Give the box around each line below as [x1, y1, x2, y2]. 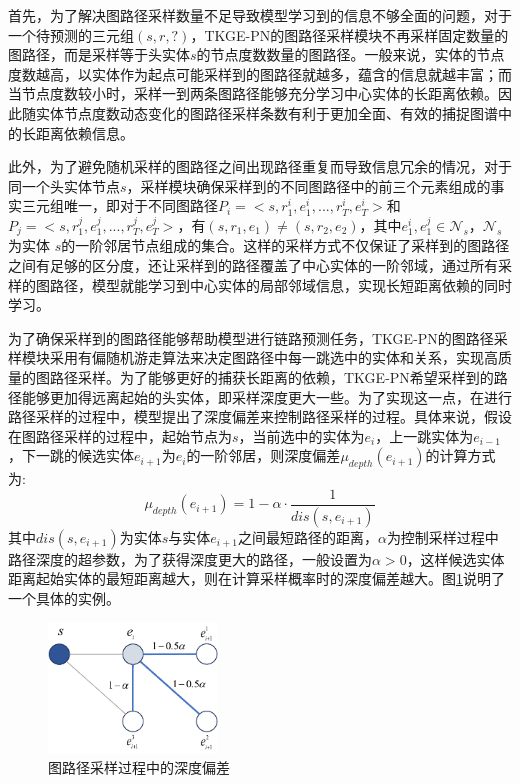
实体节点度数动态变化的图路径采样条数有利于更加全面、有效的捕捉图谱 [35, 102, 498, 123]
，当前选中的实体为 [238, 425, 365, 446]
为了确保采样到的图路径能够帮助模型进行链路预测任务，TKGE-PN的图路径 [8, 327, 494, 348]
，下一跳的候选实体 [8, 445, 134, 466]
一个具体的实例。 [8, 587, 120, 608]
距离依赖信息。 [35, 122, 134, 143]
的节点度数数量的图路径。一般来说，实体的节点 [196, 44, 505, 65]
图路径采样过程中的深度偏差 [48, 756, 230, 777]
